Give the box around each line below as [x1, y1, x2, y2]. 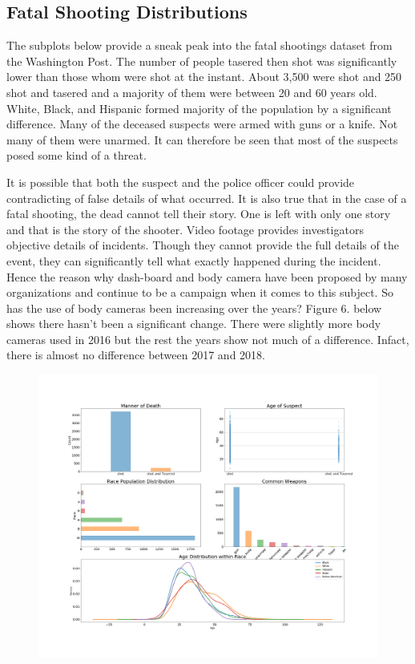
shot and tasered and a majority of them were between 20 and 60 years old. [6, 83, 377, 100]
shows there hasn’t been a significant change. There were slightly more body [6, 315, 381, 332]
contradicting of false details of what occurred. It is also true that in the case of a [6, 189, 407, 206]
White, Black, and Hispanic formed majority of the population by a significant [6, 99, 392, 116]
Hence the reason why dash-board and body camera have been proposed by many [6, 268, 408, 285]
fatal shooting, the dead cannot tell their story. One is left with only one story [6, 205, 391, 222]
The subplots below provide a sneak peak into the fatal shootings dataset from [6, 37, 393, 54]
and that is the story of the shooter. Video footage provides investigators [6, 221, 364, 237]
